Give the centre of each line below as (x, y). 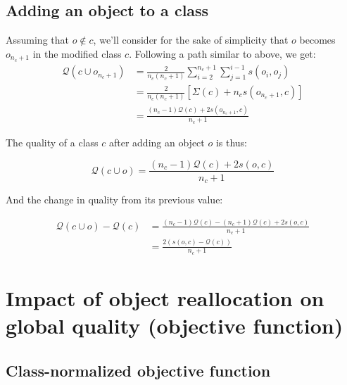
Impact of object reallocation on (165, 297)
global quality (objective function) (175, 326)
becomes (317, 40)
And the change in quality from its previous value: (114, 200)
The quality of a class (52, 142)
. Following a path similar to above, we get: (222, 53)
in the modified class (77, 53)
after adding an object (157, 142)
